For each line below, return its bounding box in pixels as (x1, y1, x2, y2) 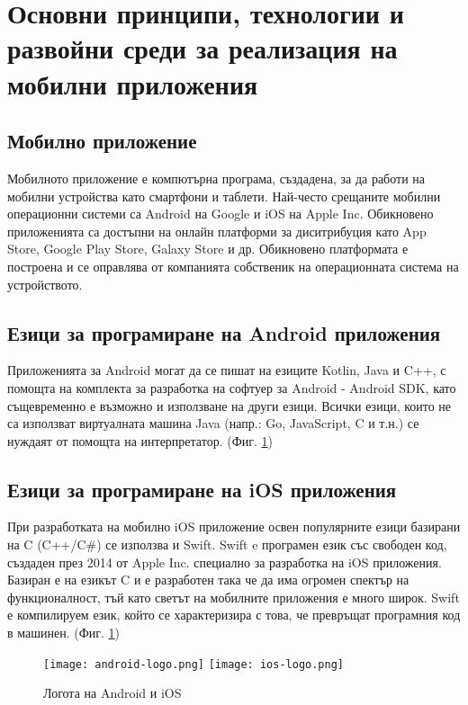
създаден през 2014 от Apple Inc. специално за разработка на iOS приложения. (7, 552, 442, 571)
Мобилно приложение (7, 127, 197, 155)
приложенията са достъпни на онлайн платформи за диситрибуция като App (7, 221, 427, 240)
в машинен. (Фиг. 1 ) (7, 623, 121, 642)
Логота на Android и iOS (43, 683, 182, 702)
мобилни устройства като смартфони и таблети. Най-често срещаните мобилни (7, 186, 441, 205)
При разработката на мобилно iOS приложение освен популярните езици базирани (7, 517, 461, 536)
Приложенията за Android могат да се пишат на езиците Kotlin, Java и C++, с (7, 361, 446, 379)
